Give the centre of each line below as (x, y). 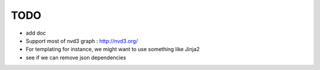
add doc (36, 33)
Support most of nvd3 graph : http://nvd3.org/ (82, 41)
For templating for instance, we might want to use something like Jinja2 (113, 49)
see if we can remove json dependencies (76, 57)
